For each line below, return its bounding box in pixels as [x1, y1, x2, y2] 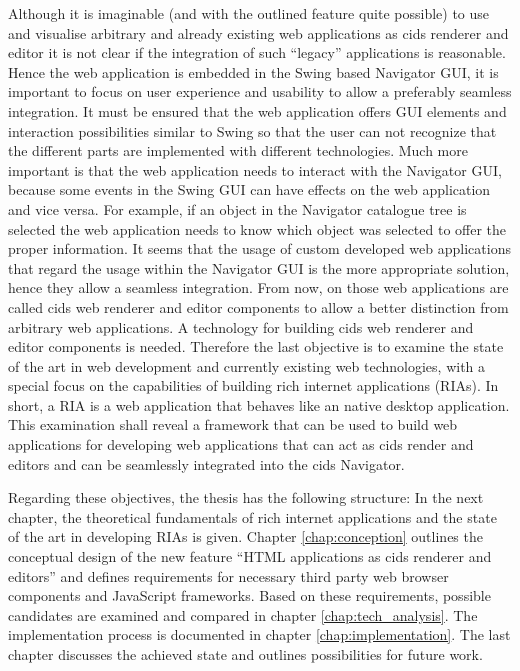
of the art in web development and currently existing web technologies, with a [8, 355, 486, 376]
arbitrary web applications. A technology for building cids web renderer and [8, 316, 474, 337]
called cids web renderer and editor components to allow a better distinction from [8, 296, 509, 317]
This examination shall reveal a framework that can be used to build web [8, 414, 458, 435]
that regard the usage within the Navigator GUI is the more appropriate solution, [8, 257, 510, 278]
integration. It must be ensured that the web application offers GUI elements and [8, 100, 507, 121]
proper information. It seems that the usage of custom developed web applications [8, 238, 511, 259]
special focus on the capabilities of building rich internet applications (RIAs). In [8, 375, 499, 396]
